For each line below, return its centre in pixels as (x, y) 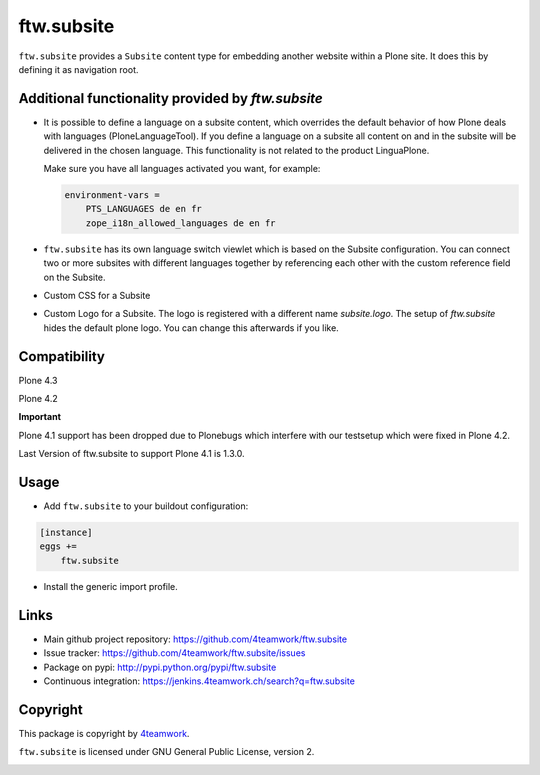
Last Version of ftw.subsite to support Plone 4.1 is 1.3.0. (131, 454)
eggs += (58, 546)
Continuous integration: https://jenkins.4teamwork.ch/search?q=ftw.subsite (199, 681)
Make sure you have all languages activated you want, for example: (182, 169)
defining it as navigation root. (78, 69)
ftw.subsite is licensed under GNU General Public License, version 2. (166, 752)
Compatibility (61, 356)
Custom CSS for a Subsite (97, 295)
